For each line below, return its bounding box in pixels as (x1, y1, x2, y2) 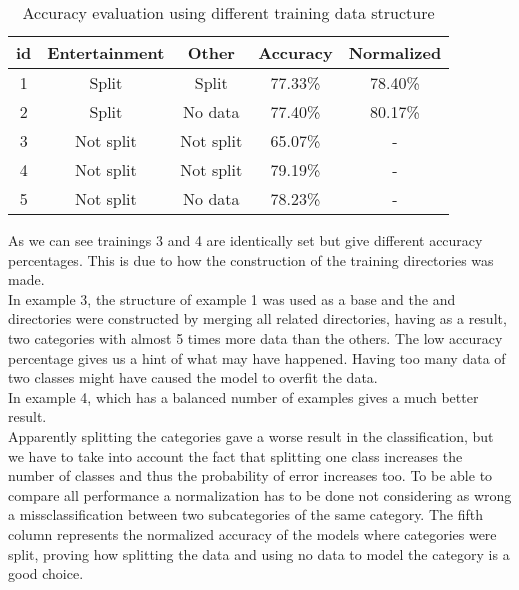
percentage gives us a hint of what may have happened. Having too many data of (8, 347, 506, 368)
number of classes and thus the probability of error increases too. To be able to (8, 465, 493, 486)
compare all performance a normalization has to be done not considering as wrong (8, 484, 512, 505)
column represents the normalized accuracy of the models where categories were (8, 523, 497, 544)
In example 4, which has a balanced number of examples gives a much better (8, 386, 479, 407)
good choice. (8, 563, 84, 584)
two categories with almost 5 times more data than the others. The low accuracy (8, 327, 503, 348)
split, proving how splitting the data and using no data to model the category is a (8, 543, 510, 564)
